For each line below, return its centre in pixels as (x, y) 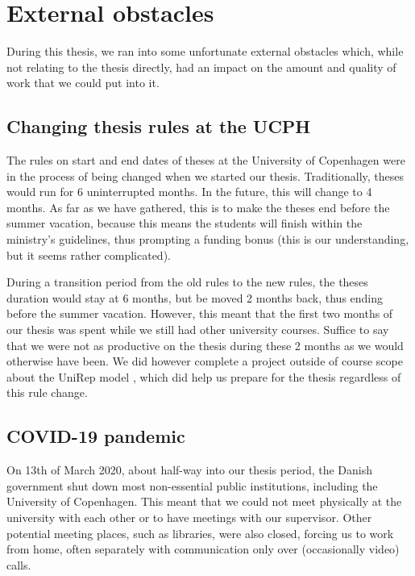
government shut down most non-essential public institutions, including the (192, 485)
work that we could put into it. (83, 83)
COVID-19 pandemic (96, 436)
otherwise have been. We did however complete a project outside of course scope (205, 361)
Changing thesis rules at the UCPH (159, 126)
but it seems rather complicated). (89, 255)
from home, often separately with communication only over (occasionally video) (203, 549)
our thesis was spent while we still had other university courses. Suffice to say (198, 330)
